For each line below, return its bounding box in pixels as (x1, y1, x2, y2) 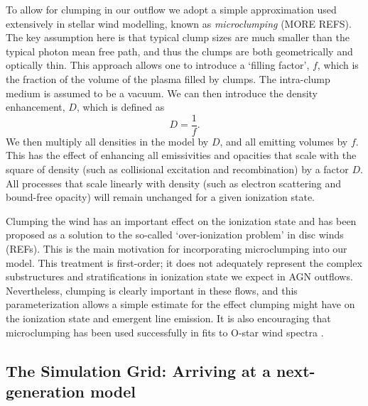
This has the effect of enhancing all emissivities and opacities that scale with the (6, 148, 357, 163)
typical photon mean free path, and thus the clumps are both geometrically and (6, 43, 353, 58)
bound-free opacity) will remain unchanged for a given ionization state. (6, 190, 315, 204)
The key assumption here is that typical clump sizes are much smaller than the (6, 30, 350, 45)
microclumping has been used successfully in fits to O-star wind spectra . (6, 324, 324, 339)
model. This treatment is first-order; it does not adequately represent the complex (6, 255, 362, 270)
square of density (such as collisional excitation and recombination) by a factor (6, 162, 349, 176)
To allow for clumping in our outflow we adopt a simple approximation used (6, 2, 337, 16)
